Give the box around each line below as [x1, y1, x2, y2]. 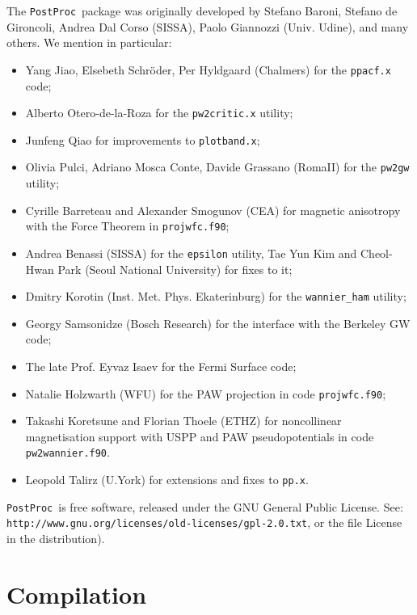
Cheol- [360, 244, 393, 261]
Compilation [6, 577, 147, 610]
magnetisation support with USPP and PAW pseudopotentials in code [25, 428, 374, 444]
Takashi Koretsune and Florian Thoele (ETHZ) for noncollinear [25, 412, 342, 429]
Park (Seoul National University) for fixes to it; [57, 260, 293, 277]
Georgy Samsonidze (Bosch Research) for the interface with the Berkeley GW [25, 314, 411, 331]
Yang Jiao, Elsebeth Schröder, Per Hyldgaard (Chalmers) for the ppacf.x [25, 61, 391, 78]
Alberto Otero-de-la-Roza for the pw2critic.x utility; [25, 104, 293, 121]
